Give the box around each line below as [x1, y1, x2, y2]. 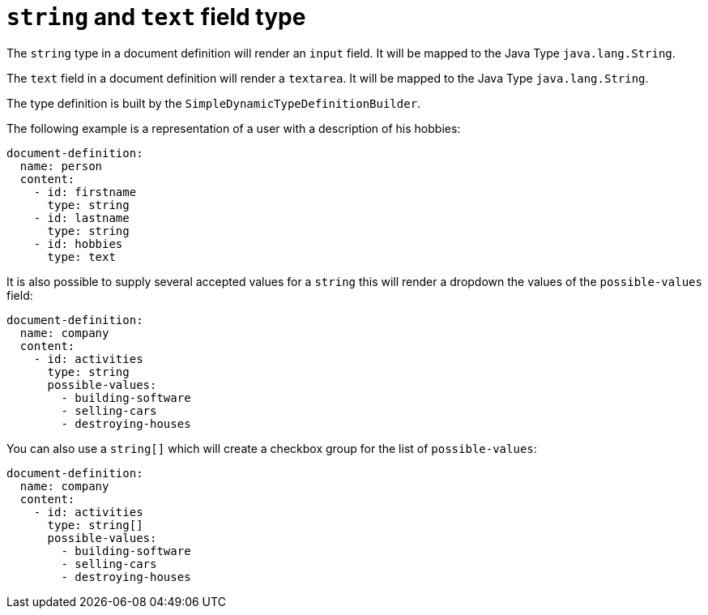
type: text [47, 250, 116, 263]
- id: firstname [33, 185, 137, 199]
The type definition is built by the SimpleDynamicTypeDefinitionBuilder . [6, 96, 421, 110]
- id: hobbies [33, 237, 123, 250]
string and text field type [6, 3, 306, 31]
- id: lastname [33, 211, 130, 224]
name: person [19, 159, 103, 173]
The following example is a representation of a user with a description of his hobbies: [6, 121, 461, 135]
